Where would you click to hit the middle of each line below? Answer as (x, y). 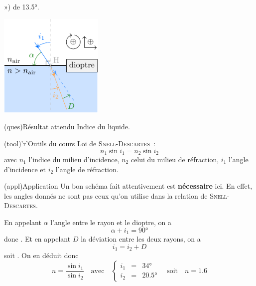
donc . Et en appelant (37, 239)
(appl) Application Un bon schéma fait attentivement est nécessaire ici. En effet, (128, 186)
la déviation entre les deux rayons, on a (141, 239)
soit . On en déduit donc (41, 255)
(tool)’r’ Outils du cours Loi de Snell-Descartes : (80, 143)
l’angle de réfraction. (87, 169)
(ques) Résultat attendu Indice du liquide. (67, 127)
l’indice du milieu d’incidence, (74, 159)
